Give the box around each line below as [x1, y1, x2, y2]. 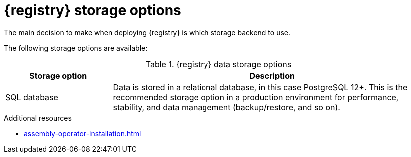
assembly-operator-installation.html [24, 129, 141, 138]
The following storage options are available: [4, 43, 148, 52]
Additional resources [4, 113, 72, 122]
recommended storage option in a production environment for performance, [113, 92, 399, 102]
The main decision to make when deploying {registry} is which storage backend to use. [4, 28, 290, 37]
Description [249, 70, 295, 80]
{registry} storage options [4, 2, 181, 19]
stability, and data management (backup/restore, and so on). [113, 102, 340, 112]
